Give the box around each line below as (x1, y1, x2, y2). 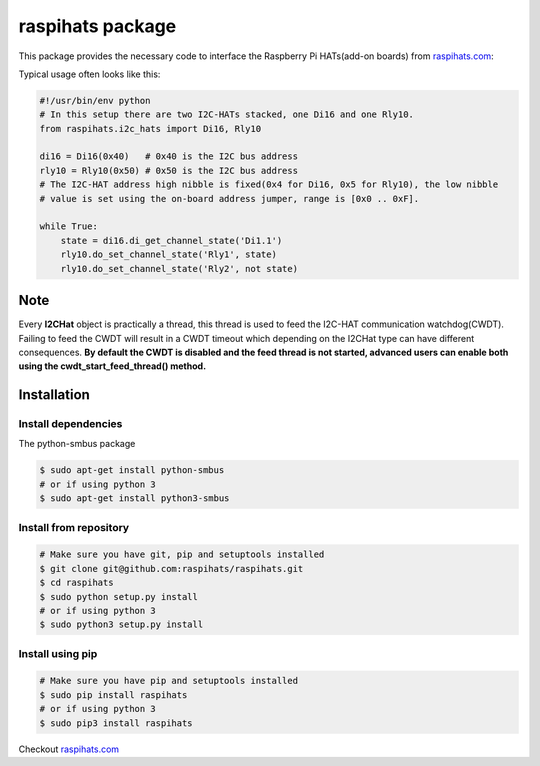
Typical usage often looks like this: (18, 68, 161, 80)
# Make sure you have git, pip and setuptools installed (39, 549, 325, 560)
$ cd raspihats (39, 577, 114, 589)
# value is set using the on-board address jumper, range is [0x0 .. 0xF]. (39, 193, 420, 204)
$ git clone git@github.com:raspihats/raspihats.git (39, 563, 304, 574)
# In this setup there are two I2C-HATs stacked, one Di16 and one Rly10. (39, 109, 415, 120)
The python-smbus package (18, 438, 136, 450)
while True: (39, 221, 99, 232)
